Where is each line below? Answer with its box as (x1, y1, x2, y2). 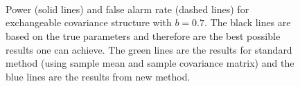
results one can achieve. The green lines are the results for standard (6, 42, 292, 56)
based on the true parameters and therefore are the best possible (6, 28, 281, 43)
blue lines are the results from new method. (6, 69, 191, 83)
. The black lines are (204, 15, 291, 30)
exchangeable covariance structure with (6, 15, 172, 30)
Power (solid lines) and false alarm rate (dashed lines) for (6, 1, 249, 16)
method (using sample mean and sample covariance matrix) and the (6, 56, 294, 70)
